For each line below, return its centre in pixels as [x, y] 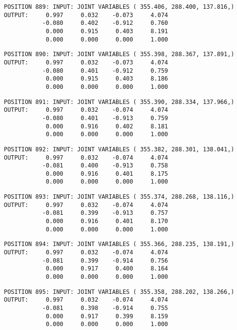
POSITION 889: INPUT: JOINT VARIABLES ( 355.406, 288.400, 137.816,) [119, 7]
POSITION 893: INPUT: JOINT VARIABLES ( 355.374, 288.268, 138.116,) [119, 197]
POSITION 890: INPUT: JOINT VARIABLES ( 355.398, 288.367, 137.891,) [119, 54]
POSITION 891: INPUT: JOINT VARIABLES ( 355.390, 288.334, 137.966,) [119, 102]
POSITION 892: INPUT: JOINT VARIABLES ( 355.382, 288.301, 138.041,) [119, 149]
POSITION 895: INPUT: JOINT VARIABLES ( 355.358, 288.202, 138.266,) [119, 292]
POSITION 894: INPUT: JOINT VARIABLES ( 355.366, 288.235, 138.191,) [119, 244]
